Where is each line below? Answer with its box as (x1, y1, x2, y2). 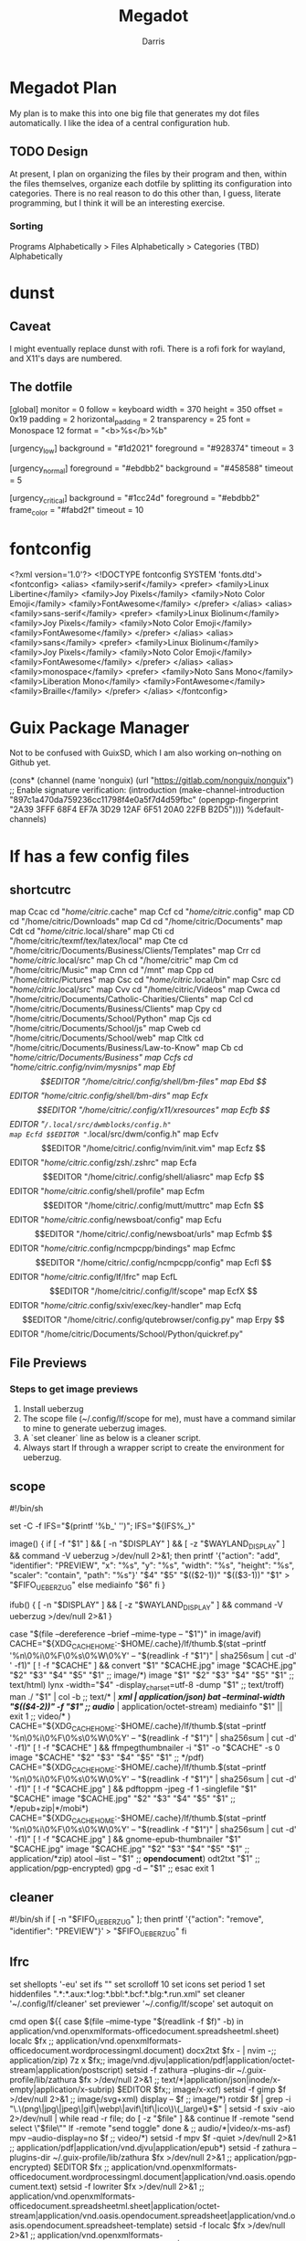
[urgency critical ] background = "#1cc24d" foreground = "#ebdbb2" (9, 493, 260, 506)
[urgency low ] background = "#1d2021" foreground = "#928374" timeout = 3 (9, 443, 294, 456)
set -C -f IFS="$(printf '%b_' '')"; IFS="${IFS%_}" (9, 1520, 195, 1531)
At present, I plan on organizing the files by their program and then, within (9, 168, 288, 179)
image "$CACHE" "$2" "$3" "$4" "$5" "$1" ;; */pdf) (9, 1752, 205, 1763)
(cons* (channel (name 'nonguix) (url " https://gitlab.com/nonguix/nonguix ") (9, 774, 294, 786)
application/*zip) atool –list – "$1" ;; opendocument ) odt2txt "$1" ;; (9, 1853, 260, 1864)
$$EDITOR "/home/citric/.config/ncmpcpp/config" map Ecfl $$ (35, 1257, 272, 1268)
